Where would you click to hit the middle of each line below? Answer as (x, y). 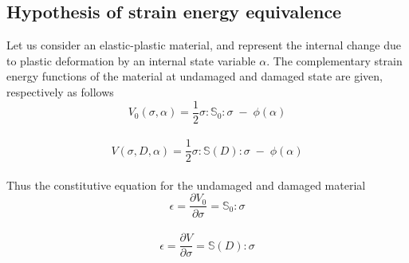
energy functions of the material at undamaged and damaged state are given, (195, 76)
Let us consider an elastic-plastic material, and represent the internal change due (204, 45)
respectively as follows (60, 91)
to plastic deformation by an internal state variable (131, 60)
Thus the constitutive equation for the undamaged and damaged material (186, 184)
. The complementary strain (334, 60)
